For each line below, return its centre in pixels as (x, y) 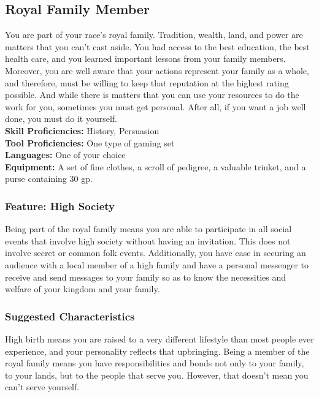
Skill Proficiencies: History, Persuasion (82, 130)
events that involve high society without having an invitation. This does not (148, 240)
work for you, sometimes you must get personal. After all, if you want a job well (156, 106)
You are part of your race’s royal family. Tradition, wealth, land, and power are (154, 35)
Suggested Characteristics (70, 316)
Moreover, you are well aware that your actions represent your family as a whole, (157, 70)
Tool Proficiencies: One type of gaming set (90, 142)
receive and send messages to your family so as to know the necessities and (146, 277)
